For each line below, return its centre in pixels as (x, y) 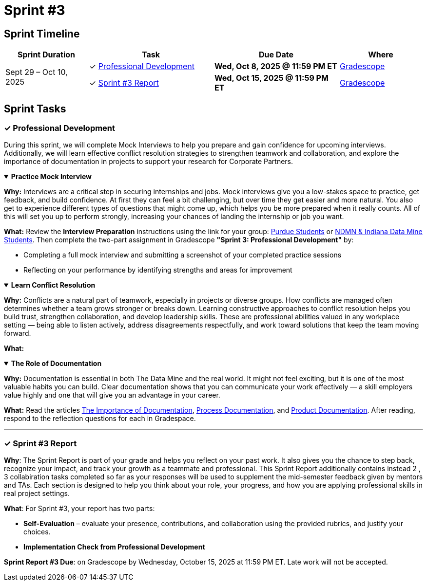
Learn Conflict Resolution (53, 285)
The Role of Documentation (56, 364)
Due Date (276, 55)
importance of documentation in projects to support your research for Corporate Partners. (149, 162)
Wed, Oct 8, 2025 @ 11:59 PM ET (276, 66)
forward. (18, 333)
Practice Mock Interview (51, 177)
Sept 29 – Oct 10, (37, 72)
